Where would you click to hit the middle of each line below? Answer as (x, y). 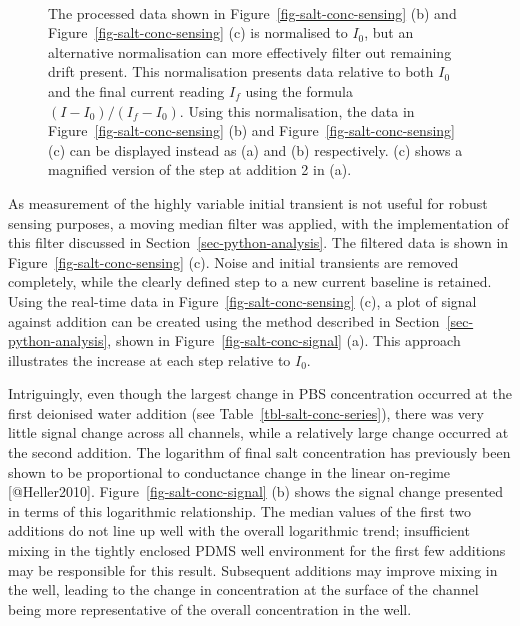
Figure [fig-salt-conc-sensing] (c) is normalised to (198, 32)
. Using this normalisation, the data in (297, 110)
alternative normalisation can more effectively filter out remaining (250, 51)
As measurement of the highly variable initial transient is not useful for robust (248, 202)
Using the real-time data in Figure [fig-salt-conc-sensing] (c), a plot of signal (242, 300)
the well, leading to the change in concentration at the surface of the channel (243, 589)
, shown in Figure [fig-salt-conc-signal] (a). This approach (284, 340)
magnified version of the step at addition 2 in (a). (200, 169)
